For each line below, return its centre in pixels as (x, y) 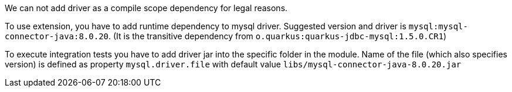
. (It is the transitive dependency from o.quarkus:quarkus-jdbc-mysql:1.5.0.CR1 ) (278, 36)
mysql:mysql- (438, 26)
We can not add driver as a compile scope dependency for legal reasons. (146, 8)
